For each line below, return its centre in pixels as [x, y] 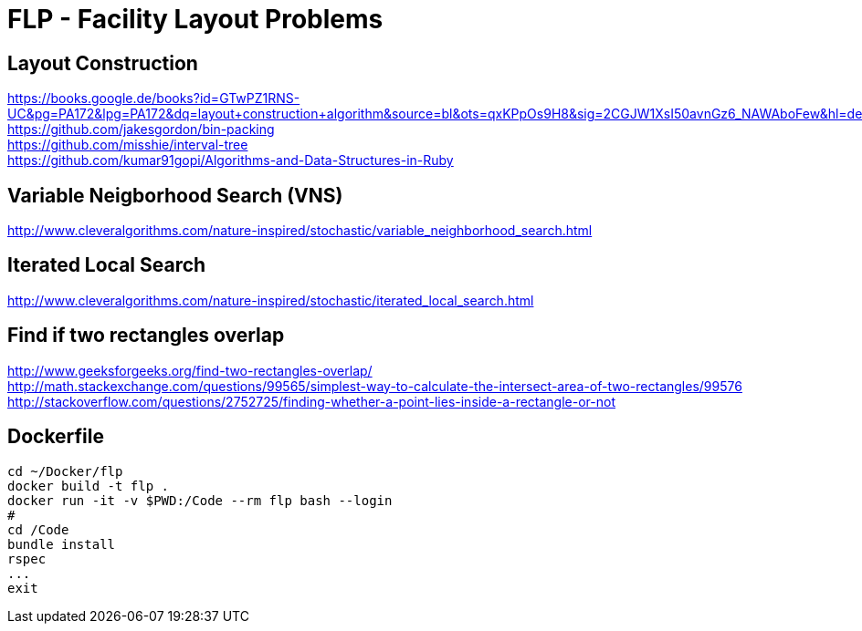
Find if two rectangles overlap [146, 336]
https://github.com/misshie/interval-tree [128, 145]
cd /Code [38, 529]
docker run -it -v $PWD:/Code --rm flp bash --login [200, 500]
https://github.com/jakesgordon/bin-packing [141, 129]
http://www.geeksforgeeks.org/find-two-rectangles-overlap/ [190, 370]
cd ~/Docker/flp [65, 471]
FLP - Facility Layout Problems [195, 19]
